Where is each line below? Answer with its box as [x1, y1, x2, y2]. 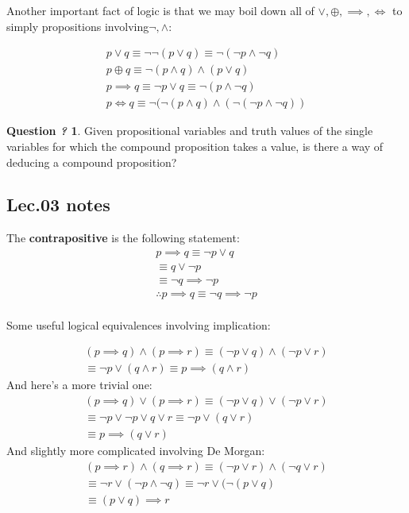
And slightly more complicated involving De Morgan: [6, 442, 265, 458]
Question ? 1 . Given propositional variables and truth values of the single [6, 122, 373, 139]
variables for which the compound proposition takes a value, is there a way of [6, 137, 384, 154]
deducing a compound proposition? [6, 153, 177, 170]
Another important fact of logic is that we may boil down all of [6, 2, 314, 18]
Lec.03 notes [6, 192, 110, 217]
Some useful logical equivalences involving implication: [6, 316, 271, 333]
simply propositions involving [6, 17, 149, 34]
